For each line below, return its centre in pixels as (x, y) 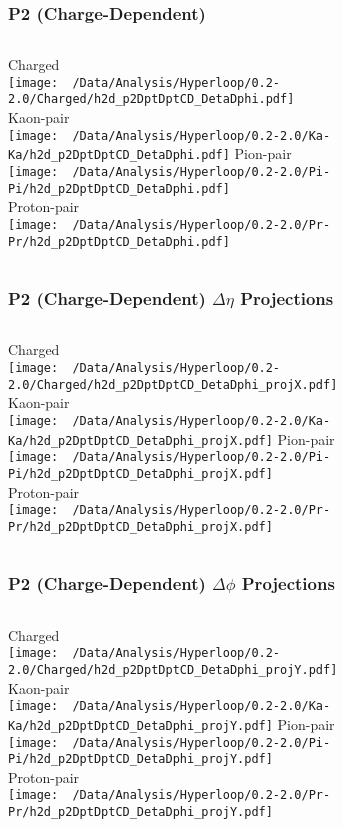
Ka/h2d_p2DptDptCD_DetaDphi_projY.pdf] (140, 725)
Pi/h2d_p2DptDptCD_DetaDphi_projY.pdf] (140, 759)
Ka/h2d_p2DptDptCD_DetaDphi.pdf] (119, 155)
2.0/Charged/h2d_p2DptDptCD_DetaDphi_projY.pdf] (173, 669)
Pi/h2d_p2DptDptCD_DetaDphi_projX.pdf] (140, 473)
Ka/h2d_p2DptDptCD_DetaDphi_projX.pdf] (140, 440)
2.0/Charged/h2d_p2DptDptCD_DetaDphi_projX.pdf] (173, 384)
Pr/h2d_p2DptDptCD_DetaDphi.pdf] (119, 241)
